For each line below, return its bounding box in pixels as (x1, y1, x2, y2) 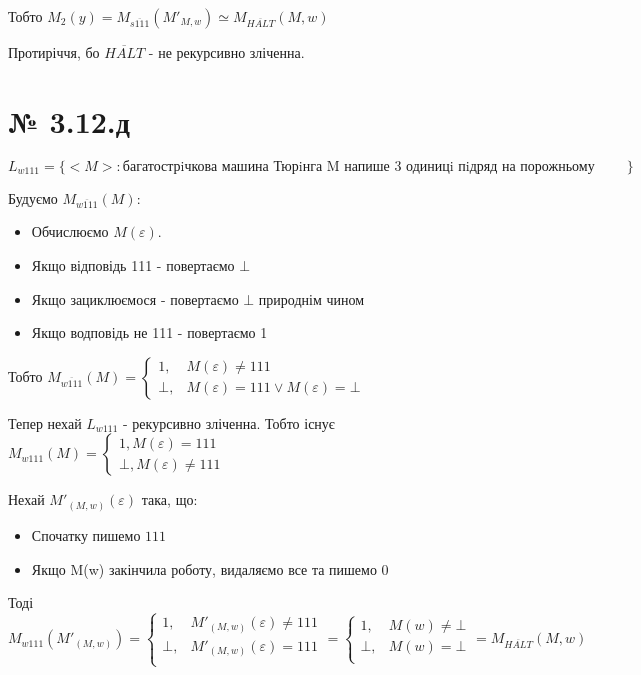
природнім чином (258, 288, 365, 309)
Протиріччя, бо (8, 42, 100, 62)
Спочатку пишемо (31, 524, 141, 545)
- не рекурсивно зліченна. (148, 42, 305, 62)
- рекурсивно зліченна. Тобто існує (123, 412, 335, 433)
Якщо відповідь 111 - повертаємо (31, 255, 235, 276)
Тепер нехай (8, 412, 82, 433)
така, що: (141, 489, 198, 510)
